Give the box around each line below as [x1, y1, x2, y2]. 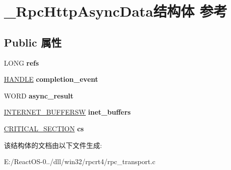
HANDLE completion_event [4, 74, 99, 84]
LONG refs [4, 57, 39, 68]
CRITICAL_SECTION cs [4, 123, 84, 133]
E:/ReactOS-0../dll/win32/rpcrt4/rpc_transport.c [4, 156, 155, 167]
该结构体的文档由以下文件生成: [4, 140, 102, 150]
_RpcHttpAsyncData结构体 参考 [4, 1, 228, 21]
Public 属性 [4, 34, 62, 49]
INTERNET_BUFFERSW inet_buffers [4, 107, 131, 117]
